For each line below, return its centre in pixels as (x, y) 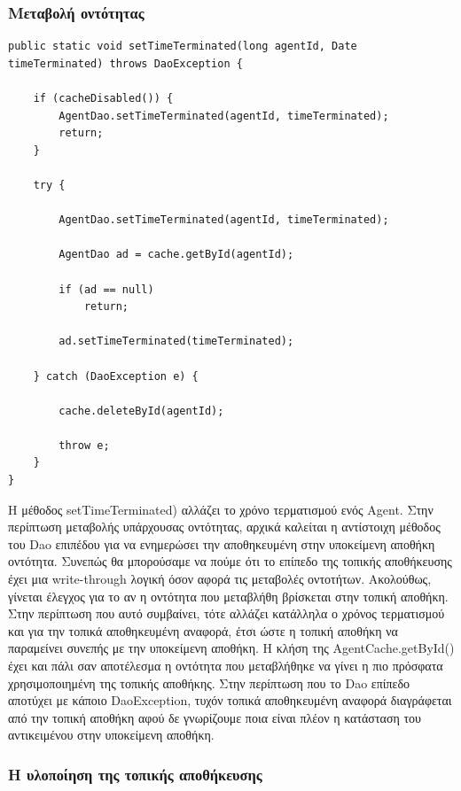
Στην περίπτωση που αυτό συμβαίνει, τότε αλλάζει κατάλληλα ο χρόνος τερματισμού (227, 613)
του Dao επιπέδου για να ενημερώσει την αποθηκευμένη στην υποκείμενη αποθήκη (222, 543)
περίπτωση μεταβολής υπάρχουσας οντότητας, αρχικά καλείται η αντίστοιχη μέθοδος (224, 527)
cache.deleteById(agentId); (141, 411)
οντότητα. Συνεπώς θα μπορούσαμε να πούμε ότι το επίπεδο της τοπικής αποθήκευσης (230, 561)
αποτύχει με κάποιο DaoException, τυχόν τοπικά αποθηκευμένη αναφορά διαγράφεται (230, 700)
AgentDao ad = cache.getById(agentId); (176, 255)
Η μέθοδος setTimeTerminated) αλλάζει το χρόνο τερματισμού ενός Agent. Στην (221, 509)
